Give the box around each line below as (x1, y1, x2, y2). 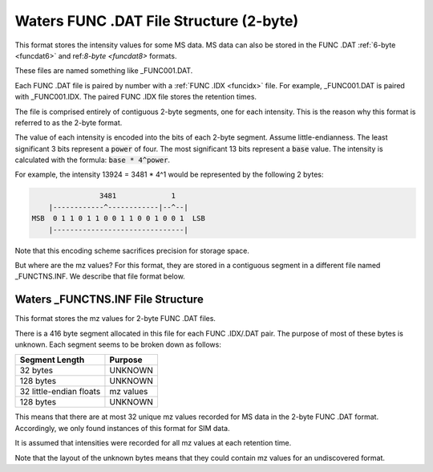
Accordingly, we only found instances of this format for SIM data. (14, 423, 230, 433)
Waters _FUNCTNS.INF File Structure (14, 293, 204, 307)
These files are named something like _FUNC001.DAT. (14, 66, 193, 75)
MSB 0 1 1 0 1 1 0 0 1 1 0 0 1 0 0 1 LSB (31, 214, 206, 223)
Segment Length (19, 354, 85, 365)
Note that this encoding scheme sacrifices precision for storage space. (14, 246, 250, 255)
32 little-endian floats (19, 386, 101, 397)
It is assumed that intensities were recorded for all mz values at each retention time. (14, 438, 292, 448)
